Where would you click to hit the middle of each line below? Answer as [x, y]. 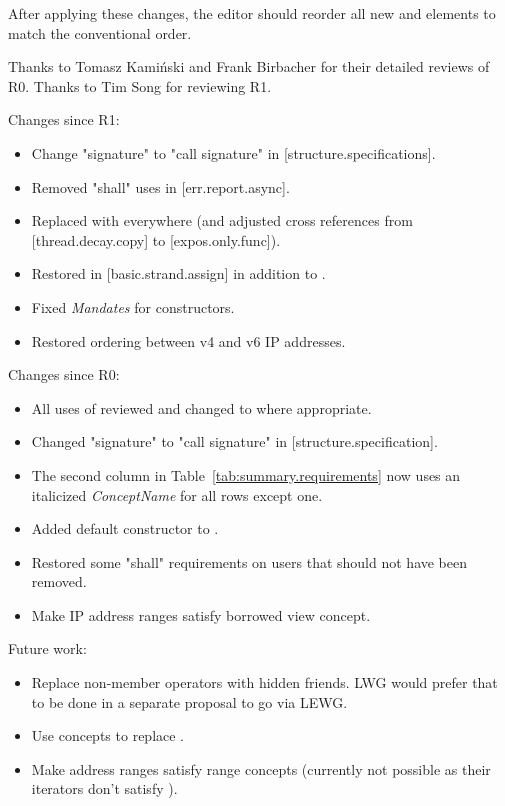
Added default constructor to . [125, 528]
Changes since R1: [64, 119]
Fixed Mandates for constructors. [133, 306]
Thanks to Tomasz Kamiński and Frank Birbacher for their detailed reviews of [249, 66]
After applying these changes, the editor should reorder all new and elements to [252, 13]
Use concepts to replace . [108, 735]
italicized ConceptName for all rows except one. [177, 494]
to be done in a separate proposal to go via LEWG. [189, 701]
